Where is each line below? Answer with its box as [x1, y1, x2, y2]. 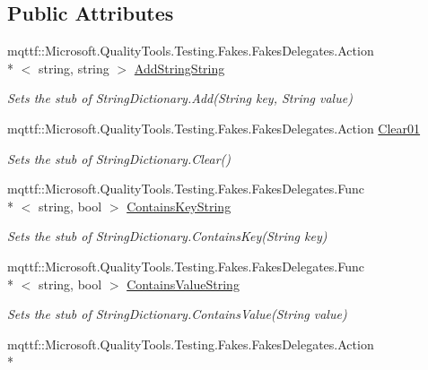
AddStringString [134, 58, 225, 77]
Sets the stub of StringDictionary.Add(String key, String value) [7, 89, 353, 108]
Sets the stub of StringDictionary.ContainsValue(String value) [7, 305, 347, 323]
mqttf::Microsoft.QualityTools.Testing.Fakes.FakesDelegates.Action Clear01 [7, 118, 421, 137]
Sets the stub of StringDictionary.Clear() [7, 149, 231, 168]
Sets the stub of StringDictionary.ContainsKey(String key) [7, 227, 328, 245]
